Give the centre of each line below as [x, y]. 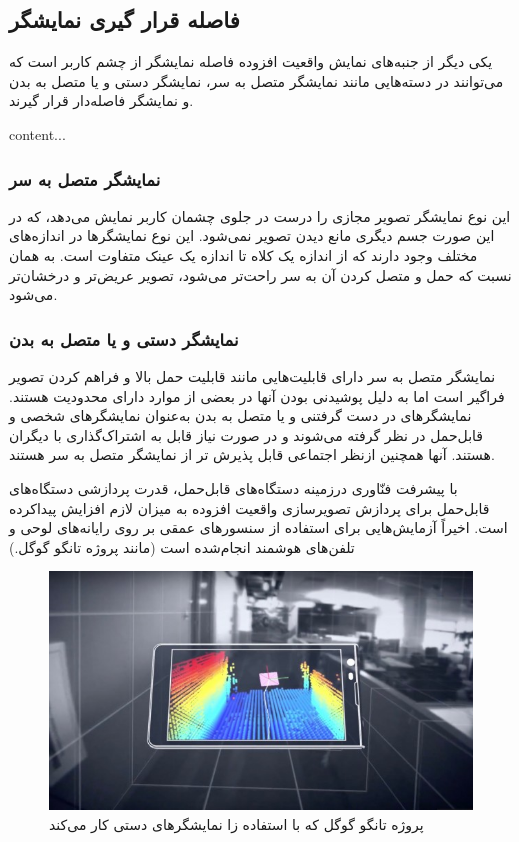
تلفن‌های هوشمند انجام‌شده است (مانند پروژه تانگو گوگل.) [182, 546]
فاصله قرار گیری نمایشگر [124, 19]
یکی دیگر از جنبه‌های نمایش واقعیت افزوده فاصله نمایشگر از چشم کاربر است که [251, 61]
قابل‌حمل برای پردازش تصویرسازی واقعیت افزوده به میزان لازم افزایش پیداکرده [249, 507]
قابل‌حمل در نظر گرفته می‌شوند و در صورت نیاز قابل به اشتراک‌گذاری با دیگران [246, 434]
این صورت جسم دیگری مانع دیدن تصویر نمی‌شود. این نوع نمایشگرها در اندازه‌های [252, 235]
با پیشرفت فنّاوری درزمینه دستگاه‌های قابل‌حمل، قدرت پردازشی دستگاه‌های [233, 487]
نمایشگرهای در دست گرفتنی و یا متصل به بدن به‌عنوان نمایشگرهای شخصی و [240, 415]
